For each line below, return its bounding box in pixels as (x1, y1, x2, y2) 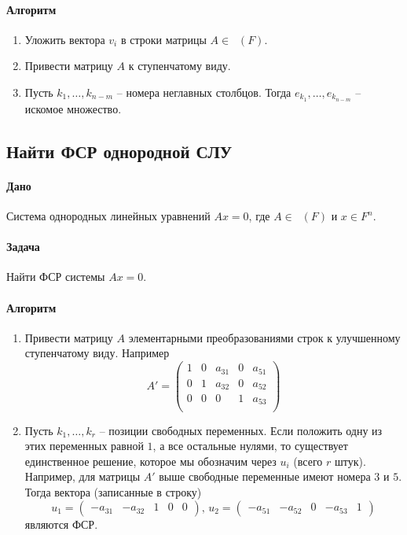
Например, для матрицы (24, 468, 141, 485)
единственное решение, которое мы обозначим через (24, 452, 277, 469)
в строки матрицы (120, 31, 207, 47)
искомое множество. (24, 100, 122, 116)
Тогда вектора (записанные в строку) (24, 483, 202, 500)
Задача (6, 238, 40, 255)
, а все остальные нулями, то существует (152, 437, 348, 454)
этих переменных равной (24, 437, 144, 454)
